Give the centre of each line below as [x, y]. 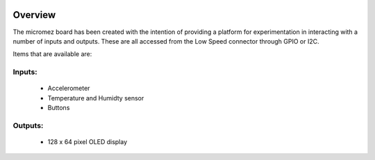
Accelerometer [69, 88]
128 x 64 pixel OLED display [87, 141]
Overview [34, 15]
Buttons [59, 108]
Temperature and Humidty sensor [96, 98]
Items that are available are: [52, 54]
